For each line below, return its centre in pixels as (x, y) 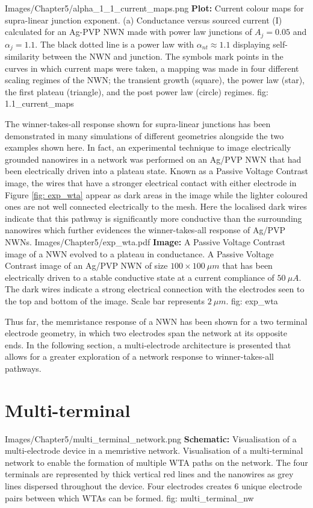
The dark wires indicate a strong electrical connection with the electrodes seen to (155, 289)
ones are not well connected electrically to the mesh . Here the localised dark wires (156, 206)
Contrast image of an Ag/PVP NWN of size (86, 265)
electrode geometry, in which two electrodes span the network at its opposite (146, 333)
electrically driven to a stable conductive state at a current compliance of (140, 277)
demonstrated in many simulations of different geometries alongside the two (144, 135)
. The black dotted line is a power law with (115, 44)
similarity (22, 56)
